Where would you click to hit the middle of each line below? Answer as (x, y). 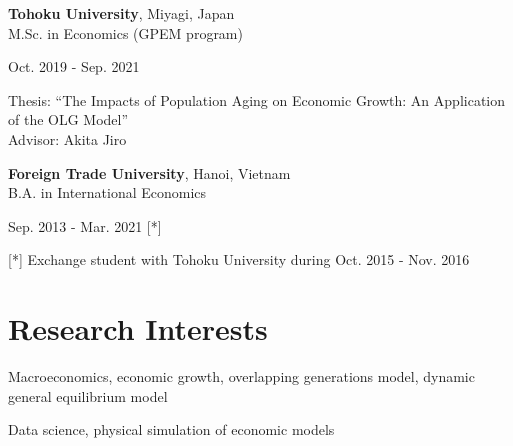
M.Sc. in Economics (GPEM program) (125, 32)
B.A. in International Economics (107, 192)
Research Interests (138, 328)
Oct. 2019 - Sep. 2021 (74, 66)
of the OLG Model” (68, 119)
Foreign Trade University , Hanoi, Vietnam (149, 172)
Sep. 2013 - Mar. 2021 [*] (85, 225)
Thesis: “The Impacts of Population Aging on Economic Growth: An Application (256, 99)
